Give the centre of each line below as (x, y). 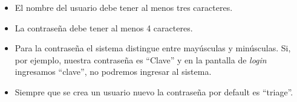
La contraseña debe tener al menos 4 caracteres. (104, 27)
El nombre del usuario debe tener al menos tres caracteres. (124, 7)
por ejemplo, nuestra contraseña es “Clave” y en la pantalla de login (141, 59)
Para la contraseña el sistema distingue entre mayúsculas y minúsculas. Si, (153, 48)
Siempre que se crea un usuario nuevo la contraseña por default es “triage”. (154, 91)
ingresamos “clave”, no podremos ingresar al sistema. (113, 72)
